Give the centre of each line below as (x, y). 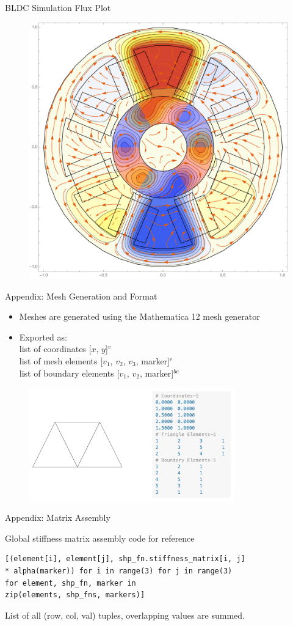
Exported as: (43, 337)
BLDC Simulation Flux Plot (58, 7)
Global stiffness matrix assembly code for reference (100, 538)
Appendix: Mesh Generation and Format (81, 296)
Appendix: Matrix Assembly (58, 517)
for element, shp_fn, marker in (71, 583)
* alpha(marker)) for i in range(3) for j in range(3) (119, 571)
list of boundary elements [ (69, 373)
